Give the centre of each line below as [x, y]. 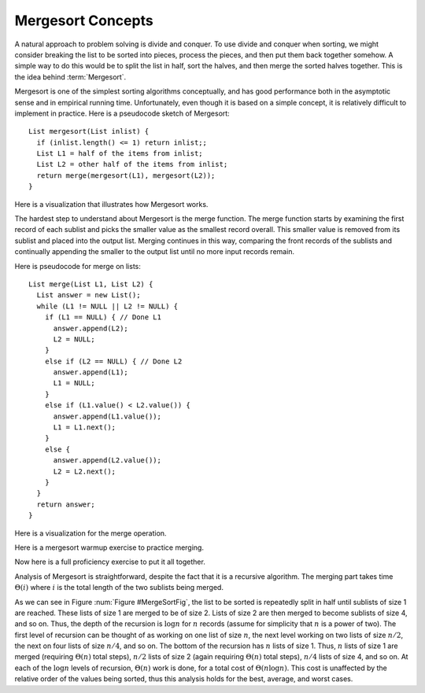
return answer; [66, 504]
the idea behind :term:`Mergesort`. [70, 77]
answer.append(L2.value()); [107, 461]
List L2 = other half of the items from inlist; [132, 164]
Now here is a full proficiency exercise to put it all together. [110, 562]
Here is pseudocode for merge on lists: [78, 266]
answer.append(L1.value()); [107, 416]
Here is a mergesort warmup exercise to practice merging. [109, 547]
